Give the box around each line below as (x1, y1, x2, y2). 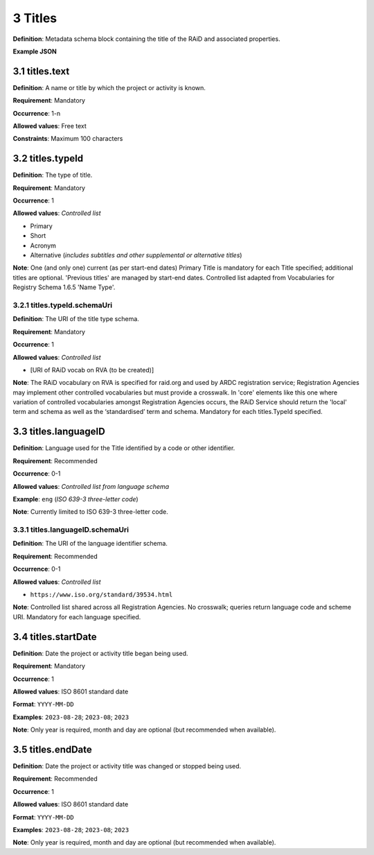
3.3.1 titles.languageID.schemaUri (12, 525, 130, 535)
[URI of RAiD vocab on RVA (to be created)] (30, 365, 154, 374)
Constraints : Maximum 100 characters (12, 135, 123, 143)
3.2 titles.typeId (12, 153, 84, 164)
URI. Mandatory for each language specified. (12, 612, 141, 621)
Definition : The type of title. (12, 171, 93, 180)
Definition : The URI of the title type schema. (12, 315, 140, 323)
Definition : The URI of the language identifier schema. (12, 539, 168, 548)
